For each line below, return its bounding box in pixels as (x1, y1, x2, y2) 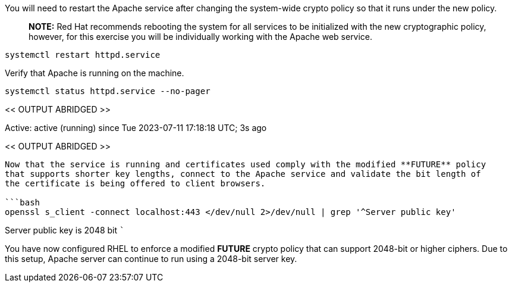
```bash (5, 198, 40, 207)
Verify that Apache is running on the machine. (5, 68, 184, 78)
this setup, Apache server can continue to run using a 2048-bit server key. (5, 254, 297, 264)
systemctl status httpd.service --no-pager (5, 86, 211, 96)
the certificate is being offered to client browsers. (5, 179, 266, 188)
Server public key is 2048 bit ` (5, 225, 125, 235)
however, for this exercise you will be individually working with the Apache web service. (29, 32, 373, 42)
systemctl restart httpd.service (5, 50, 161, 60)
